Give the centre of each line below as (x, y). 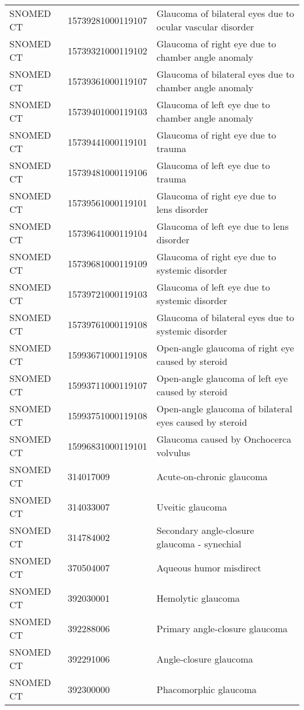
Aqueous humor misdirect (209, 567)
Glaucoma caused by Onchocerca (224, 439)
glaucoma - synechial (199, 544)
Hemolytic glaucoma (198, 598)
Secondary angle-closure (205, 530)
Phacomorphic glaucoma (206, 689)
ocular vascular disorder (205, 27)
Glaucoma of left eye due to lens (222, 226)
